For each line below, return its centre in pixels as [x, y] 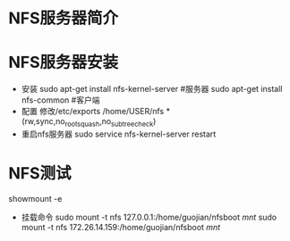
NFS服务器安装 [64, 62]
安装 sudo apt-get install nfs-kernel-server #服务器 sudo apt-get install [152, 89]
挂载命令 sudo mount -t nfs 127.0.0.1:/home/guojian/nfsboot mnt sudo [149, 217]
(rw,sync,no [43, 121]
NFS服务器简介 [64, 18]
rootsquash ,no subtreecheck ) [111, 122]
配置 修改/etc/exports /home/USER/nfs [93, 112]
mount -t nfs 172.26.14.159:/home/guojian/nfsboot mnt [121, 227]
